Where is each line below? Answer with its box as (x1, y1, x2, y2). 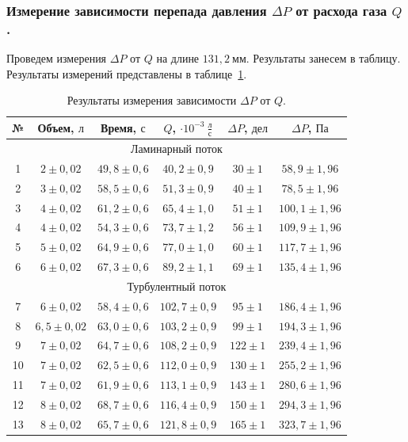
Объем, (37, 120, 74, 136)
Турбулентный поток (127, 277, 227, 294)
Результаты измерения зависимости (67, 92, 237, 109)
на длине (156, 50, 200, 67)
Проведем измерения (6, 50, 107, 67)
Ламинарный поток (130, 140, 223, 156)
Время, (101, 120, 137, 136)
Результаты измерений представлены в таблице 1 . (6, 65, 247, 82)
